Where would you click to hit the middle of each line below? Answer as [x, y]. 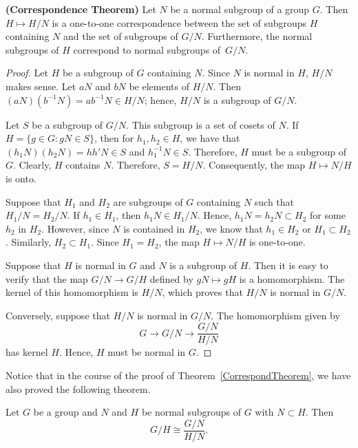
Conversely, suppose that [58, 315]
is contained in [154, 228]
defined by [171, 278]
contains [83, 165]
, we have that [210, 138]
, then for [114, 138]
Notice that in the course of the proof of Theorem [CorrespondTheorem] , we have [178, 375]
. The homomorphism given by [275, 315]
